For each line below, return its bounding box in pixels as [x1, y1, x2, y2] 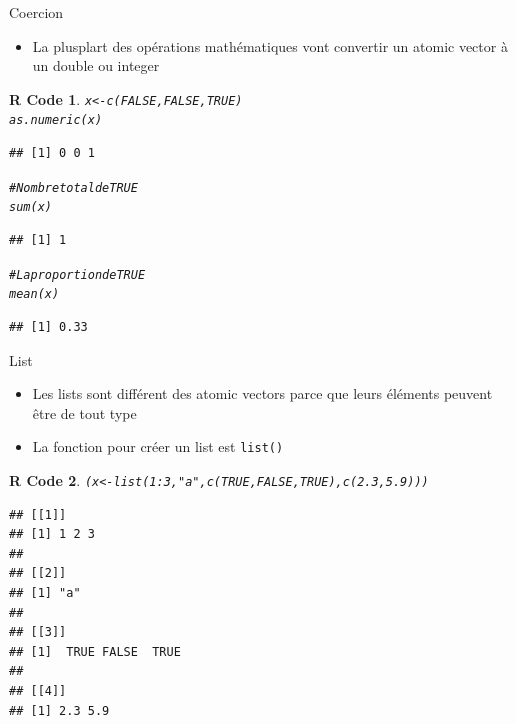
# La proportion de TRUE [9, 267, 146, 282]
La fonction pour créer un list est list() [32, 436, 284, 457]
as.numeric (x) [9, 113, 103, 128]
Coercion [9, 2, 64, 22]
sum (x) [9, 200, 52, 215]
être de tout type [32, 402, 137, 423]
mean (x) [9, 287, 60, 302]
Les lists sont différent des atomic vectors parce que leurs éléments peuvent [32, 383, 493, 404]
